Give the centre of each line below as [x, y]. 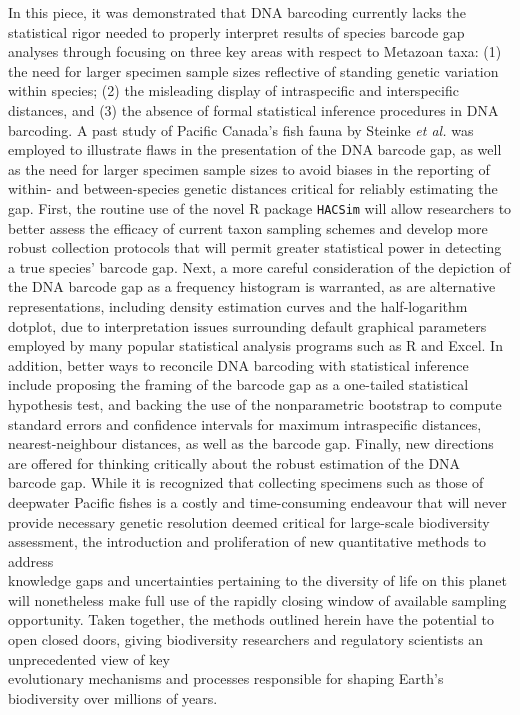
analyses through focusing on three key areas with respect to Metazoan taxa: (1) [255, 51]
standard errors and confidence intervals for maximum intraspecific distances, [245, 423]
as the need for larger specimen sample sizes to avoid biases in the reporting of [249, 168]
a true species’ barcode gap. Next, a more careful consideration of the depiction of [259, 266]
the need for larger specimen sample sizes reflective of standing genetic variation [253, 70]
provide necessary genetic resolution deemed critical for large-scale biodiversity [249, 521]
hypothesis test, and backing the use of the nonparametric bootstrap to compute [255, 403]
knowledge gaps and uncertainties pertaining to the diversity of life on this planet [258, 580]
